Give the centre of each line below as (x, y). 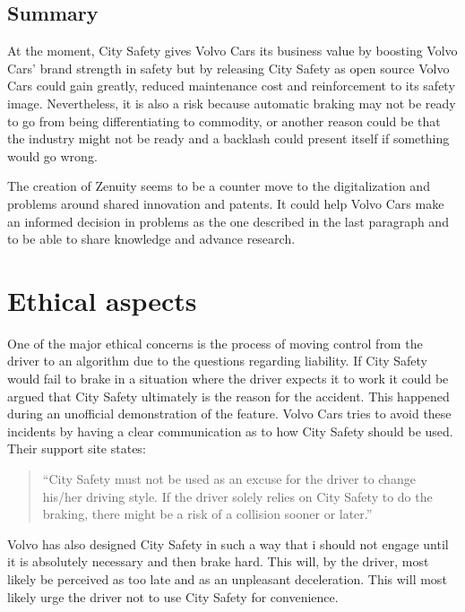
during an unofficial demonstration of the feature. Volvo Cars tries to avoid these (229, 414)
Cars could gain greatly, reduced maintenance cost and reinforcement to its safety (231, 86)
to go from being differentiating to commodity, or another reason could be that (224, 121)
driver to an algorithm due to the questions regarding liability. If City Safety (218, 361)
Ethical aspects (102, 300)
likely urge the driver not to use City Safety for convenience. (173, 596)
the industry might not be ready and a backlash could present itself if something (228, 138)
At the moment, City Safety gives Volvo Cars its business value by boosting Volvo (232, 51)
